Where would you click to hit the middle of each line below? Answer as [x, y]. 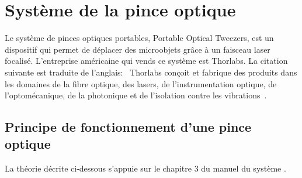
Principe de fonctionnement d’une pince [128, 127]
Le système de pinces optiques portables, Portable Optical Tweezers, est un [139, 38]
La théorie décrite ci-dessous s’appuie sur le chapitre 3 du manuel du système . [145, 168]
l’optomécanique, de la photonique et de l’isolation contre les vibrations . [136, 95]
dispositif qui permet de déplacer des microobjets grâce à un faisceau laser [138, 49]
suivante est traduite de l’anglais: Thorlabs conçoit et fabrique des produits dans [151, 72]
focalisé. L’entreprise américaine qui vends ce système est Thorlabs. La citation [146, 61]
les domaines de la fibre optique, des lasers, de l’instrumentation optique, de [141, 83]
